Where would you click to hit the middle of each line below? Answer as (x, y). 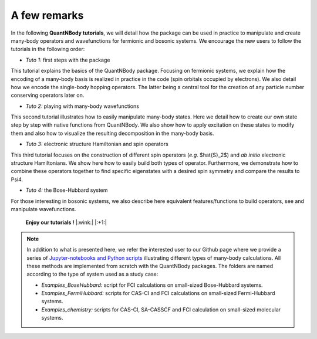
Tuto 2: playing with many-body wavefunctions (82, 106)
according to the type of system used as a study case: (92, 274)
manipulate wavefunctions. (43, 209)
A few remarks (47, 15)
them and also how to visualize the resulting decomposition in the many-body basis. (112, 133)
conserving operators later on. (48, 95)
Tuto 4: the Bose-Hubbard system (67, 190)
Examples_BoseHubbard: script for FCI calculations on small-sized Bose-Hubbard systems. (152, 285)
